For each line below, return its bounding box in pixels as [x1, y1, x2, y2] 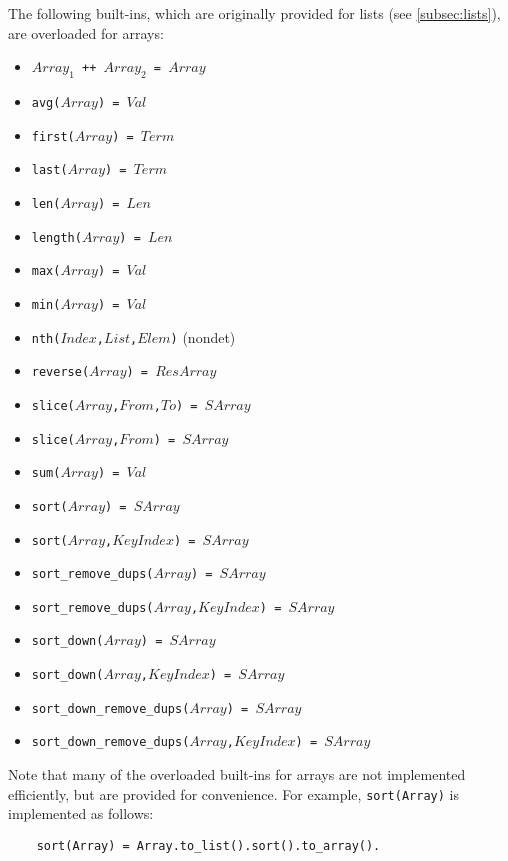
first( [31, 129, 75, 144]
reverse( [31, 365, 90, 380]
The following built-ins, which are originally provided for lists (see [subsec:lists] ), [8, 3, 501, 23]
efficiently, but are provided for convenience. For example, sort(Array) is [8, 783, 459, 804]
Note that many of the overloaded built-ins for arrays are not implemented [8, 764, 466, 785]
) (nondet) [170, 326, 236, 347]
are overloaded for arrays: [8, 22, 164, 43]
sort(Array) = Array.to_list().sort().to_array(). [36, 838, 381, 853]
